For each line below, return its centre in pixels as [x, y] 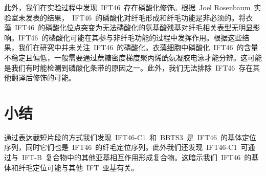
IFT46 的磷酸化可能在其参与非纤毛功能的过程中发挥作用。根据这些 [130, 37]
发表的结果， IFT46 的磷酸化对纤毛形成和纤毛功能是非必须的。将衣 [139, 17]
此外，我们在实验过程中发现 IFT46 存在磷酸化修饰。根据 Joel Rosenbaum [127, 7]
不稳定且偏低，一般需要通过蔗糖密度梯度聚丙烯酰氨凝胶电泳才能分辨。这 [126, 57]
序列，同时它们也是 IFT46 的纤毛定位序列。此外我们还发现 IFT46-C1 [121, 147]
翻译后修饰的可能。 [43, 78]
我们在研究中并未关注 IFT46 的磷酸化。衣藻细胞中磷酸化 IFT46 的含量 [138, 47]
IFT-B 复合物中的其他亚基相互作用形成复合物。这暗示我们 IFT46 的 [137, 157]
